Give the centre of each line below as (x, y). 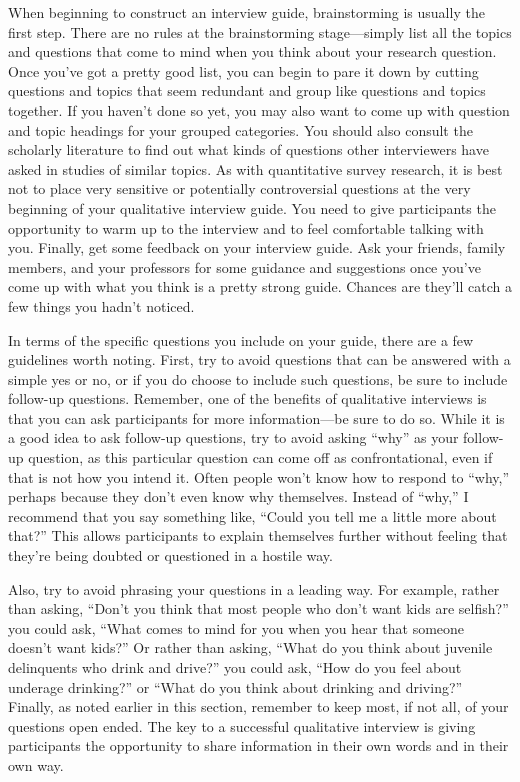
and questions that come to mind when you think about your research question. (252, 51)
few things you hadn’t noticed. (101, 305)
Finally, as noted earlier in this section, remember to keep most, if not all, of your (258, 706)
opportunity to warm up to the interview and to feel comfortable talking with (246, 227)
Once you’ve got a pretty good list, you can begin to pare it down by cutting (243, 70)
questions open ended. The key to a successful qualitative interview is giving (242, 725)
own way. (36, 764)
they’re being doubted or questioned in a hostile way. (170, 555)
